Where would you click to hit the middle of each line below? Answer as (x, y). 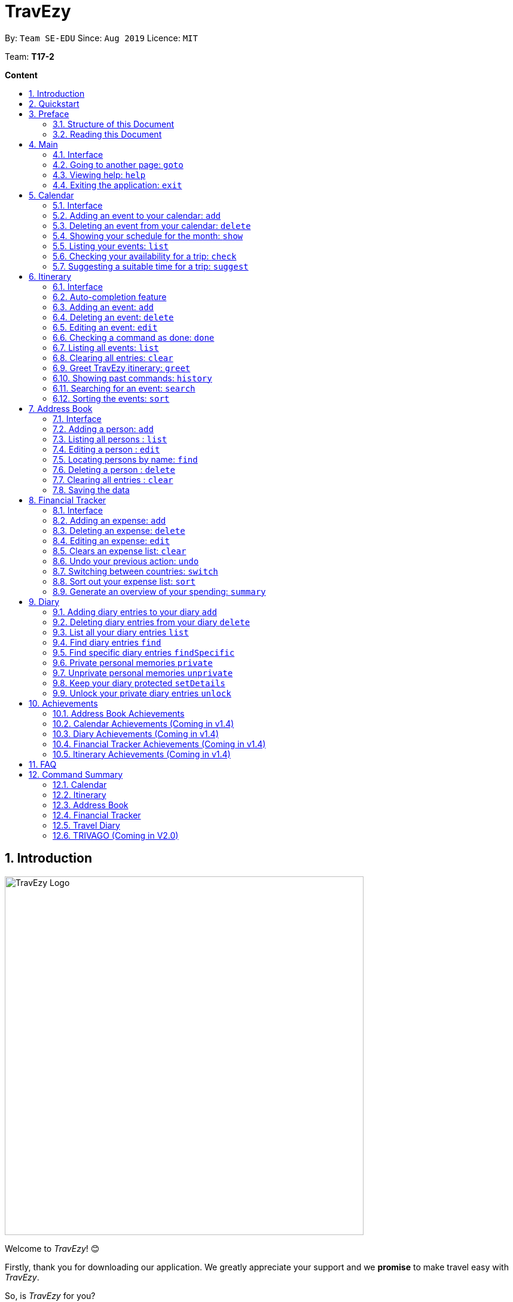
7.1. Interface (77, 418)
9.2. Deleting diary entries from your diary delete (151, 622)
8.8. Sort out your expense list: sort (124, 581)
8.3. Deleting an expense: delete (119, 530)
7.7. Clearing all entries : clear (113, 479)
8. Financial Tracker (68, 500)
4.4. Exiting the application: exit (117, 185)
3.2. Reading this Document (107, 134)
